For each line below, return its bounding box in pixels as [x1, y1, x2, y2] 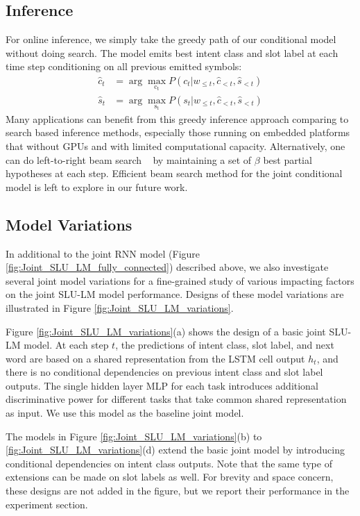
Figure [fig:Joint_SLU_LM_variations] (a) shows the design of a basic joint [6, 324, 326, 338]
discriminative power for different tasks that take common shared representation [6, 392, 347, 406]
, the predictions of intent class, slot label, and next [115, 338, 334, 352]
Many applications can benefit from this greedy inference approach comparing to [6, 111, 349, 126]
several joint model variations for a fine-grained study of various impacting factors [6, 273, 354, 288]
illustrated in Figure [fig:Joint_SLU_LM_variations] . [6, 300, 234, 315]
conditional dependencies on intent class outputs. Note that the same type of [6, 456, 332, 470]
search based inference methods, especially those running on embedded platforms [6, 125, 350, 140]
